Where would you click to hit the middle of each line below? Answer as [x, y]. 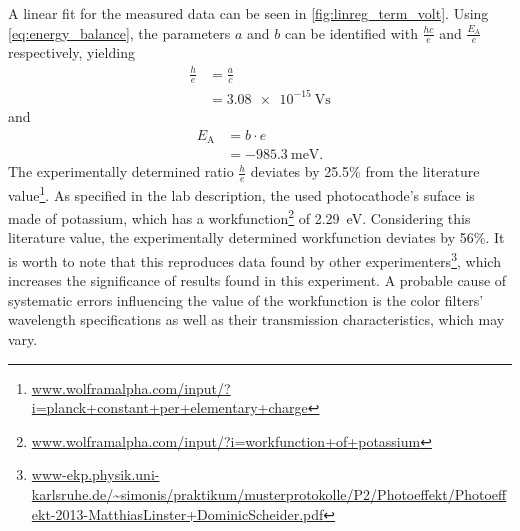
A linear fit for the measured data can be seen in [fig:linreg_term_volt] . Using [248, 13]
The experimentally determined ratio [121, 171]
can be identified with [351, 32]
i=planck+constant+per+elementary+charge [169, 407]
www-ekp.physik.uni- [95, 474]
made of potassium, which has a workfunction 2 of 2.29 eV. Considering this [239, 216]
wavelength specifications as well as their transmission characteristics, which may [256, 319]
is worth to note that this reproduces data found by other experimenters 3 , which [254, 259]
